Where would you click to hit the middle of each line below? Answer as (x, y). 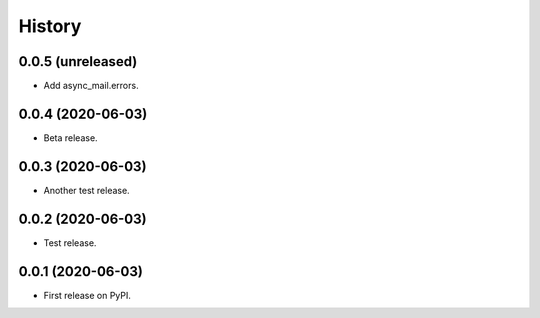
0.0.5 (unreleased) (78, 61)
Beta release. (71, 137)
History (50, 26)
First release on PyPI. (87, 295)
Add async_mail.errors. (91, 86)
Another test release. (86, 190)
